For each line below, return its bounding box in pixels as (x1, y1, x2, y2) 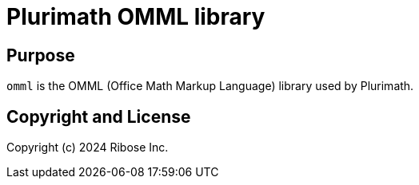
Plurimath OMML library (6, 3, 265, 30)
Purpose (6, 45, 75, 65)
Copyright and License (6, 106, 191, 127)
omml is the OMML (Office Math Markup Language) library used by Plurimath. (6, 79, 414, 93)
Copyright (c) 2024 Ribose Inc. (6, 140, 169, 155)
